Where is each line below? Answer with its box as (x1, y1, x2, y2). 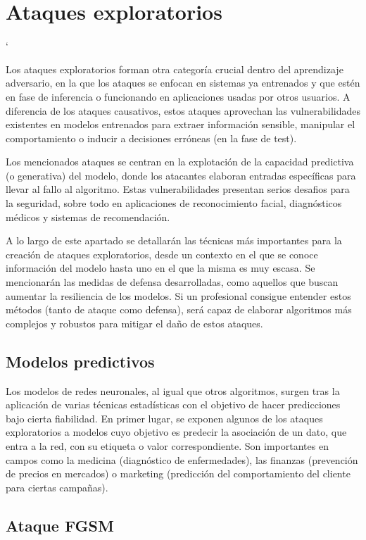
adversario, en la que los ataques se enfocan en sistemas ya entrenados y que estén (6, 75, 360, 90)
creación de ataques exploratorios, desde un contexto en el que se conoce (6, 246, 318, 261)
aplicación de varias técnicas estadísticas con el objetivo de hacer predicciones (6, 397, 341, 412)
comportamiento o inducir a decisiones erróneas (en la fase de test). (6, 130, 297, 145)
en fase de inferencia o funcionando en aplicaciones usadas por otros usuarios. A (6, 89, 351, 103)
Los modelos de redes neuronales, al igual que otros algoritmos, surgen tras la (6, 383, 340, 398)
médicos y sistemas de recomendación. (6, 209, 170, 224)
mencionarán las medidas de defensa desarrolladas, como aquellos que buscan (6, 275, 339, 289)
